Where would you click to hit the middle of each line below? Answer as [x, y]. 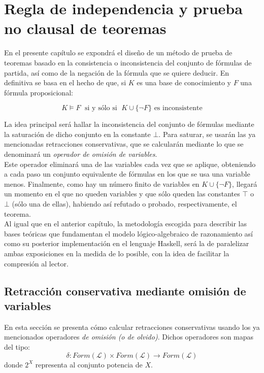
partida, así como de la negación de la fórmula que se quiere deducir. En [117, 72]
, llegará [245, 183]
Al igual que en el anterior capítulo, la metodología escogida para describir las [125, 224]
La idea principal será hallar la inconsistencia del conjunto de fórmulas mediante [129, 124]
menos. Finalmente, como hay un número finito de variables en [102, 183]
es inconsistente [178, 108]
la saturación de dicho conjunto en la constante [77, 134]
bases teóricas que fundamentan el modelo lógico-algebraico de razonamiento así [128, 233]
